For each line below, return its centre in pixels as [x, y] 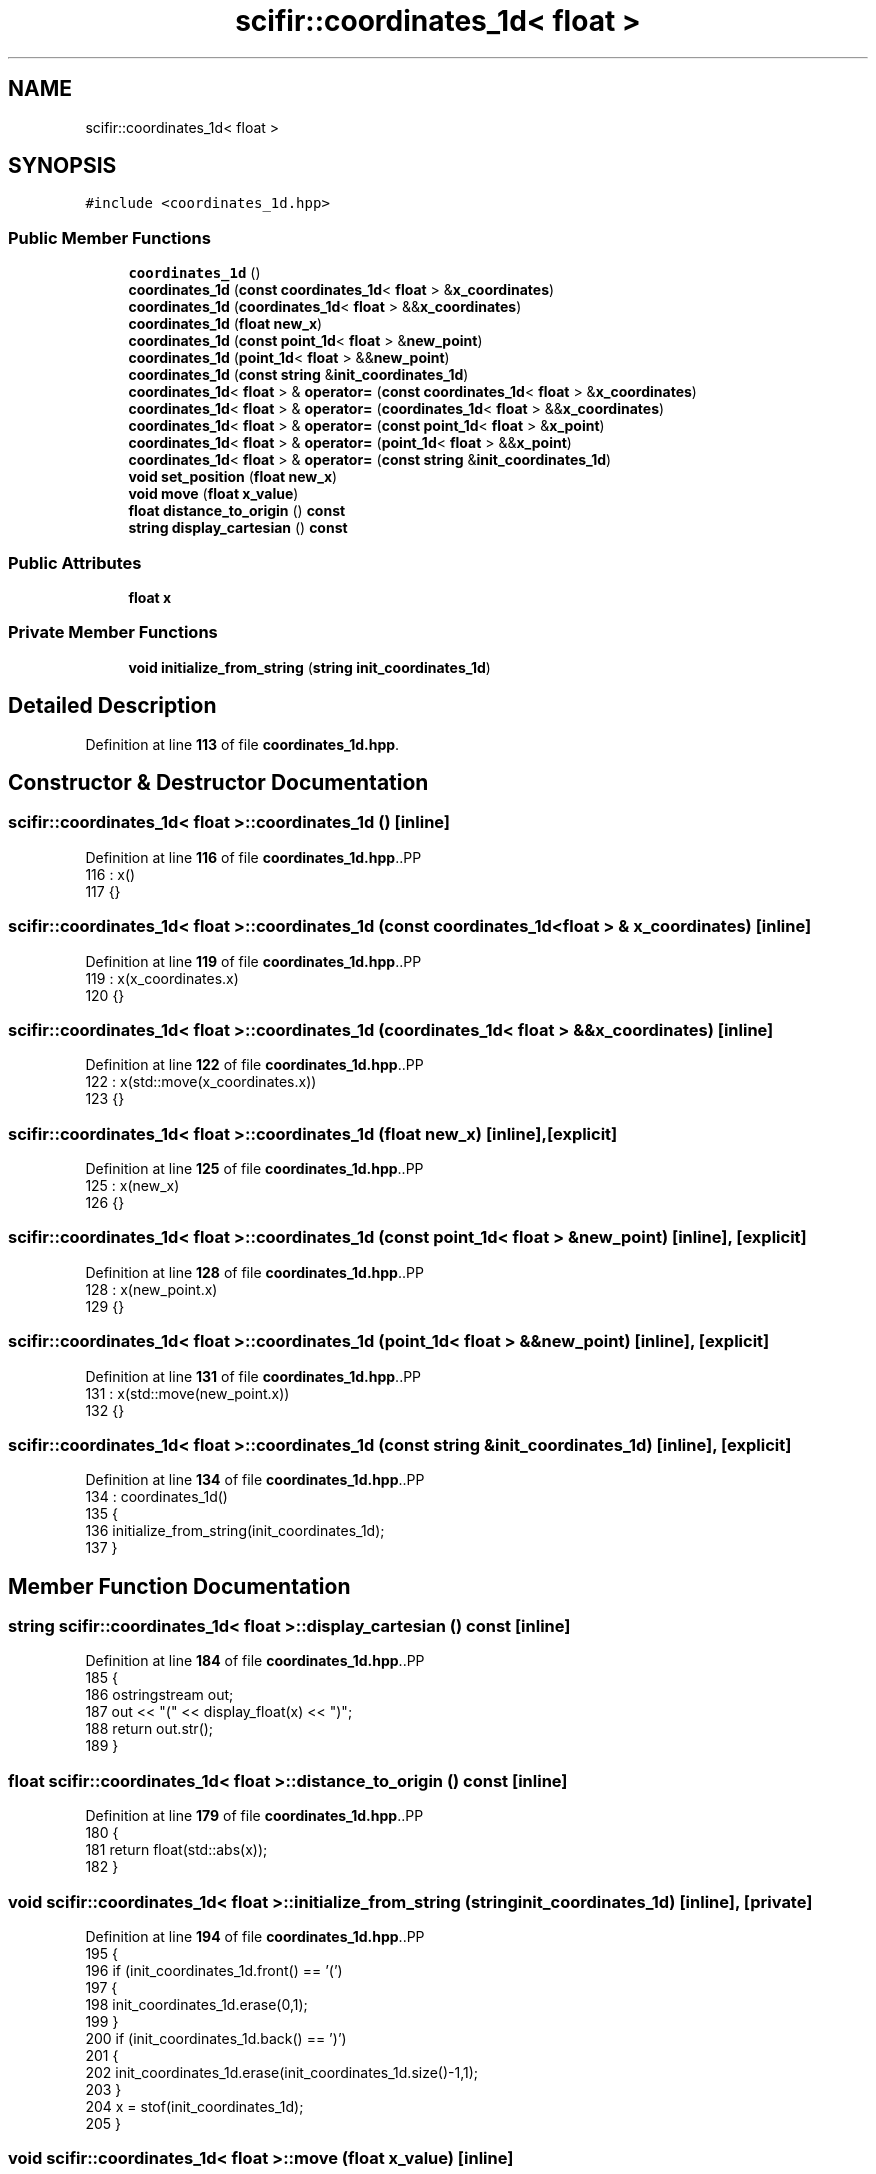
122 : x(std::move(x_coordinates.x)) [201, 1082]
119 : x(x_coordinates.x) [162, 978]
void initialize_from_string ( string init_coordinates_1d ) [309, 667]
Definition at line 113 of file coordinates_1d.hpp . [242, 744]
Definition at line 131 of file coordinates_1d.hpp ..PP [253, 1376]
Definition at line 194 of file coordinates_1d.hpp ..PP [255, 1936]
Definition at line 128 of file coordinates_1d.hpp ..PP [254, 1272]
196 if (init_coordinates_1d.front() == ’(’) [214, 1970]
